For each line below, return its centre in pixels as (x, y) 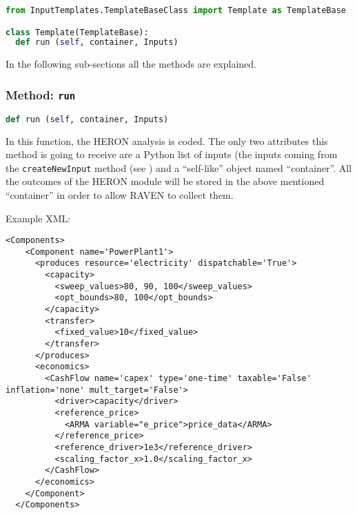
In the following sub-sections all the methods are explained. (131, 64)
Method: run (41, 94)
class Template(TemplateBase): (77, 32)
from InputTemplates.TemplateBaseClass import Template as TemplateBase (176, 10)
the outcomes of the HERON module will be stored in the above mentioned (165, 181)
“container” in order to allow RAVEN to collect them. (120, 194)
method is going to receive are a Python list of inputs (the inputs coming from (172, 154)
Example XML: (38, 218)
